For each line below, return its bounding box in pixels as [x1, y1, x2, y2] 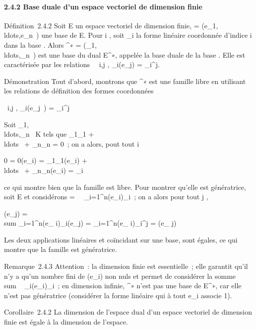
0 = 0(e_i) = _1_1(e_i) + [4, 155, 87, 165]
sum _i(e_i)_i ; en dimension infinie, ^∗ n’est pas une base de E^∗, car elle [4, 280, 242, 291]
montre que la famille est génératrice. [4, 244, 117, 254]
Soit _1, [4, 119, 29, 129]
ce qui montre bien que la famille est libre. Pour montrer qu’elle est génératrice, [4, 181, 246, 192]
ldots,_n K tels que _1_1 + [4, 129, 94, 139]
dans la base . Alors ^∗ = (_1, [4, 39, 97, 50]
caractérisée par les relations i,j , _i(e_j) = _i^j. [4, 59, 160, 70]
